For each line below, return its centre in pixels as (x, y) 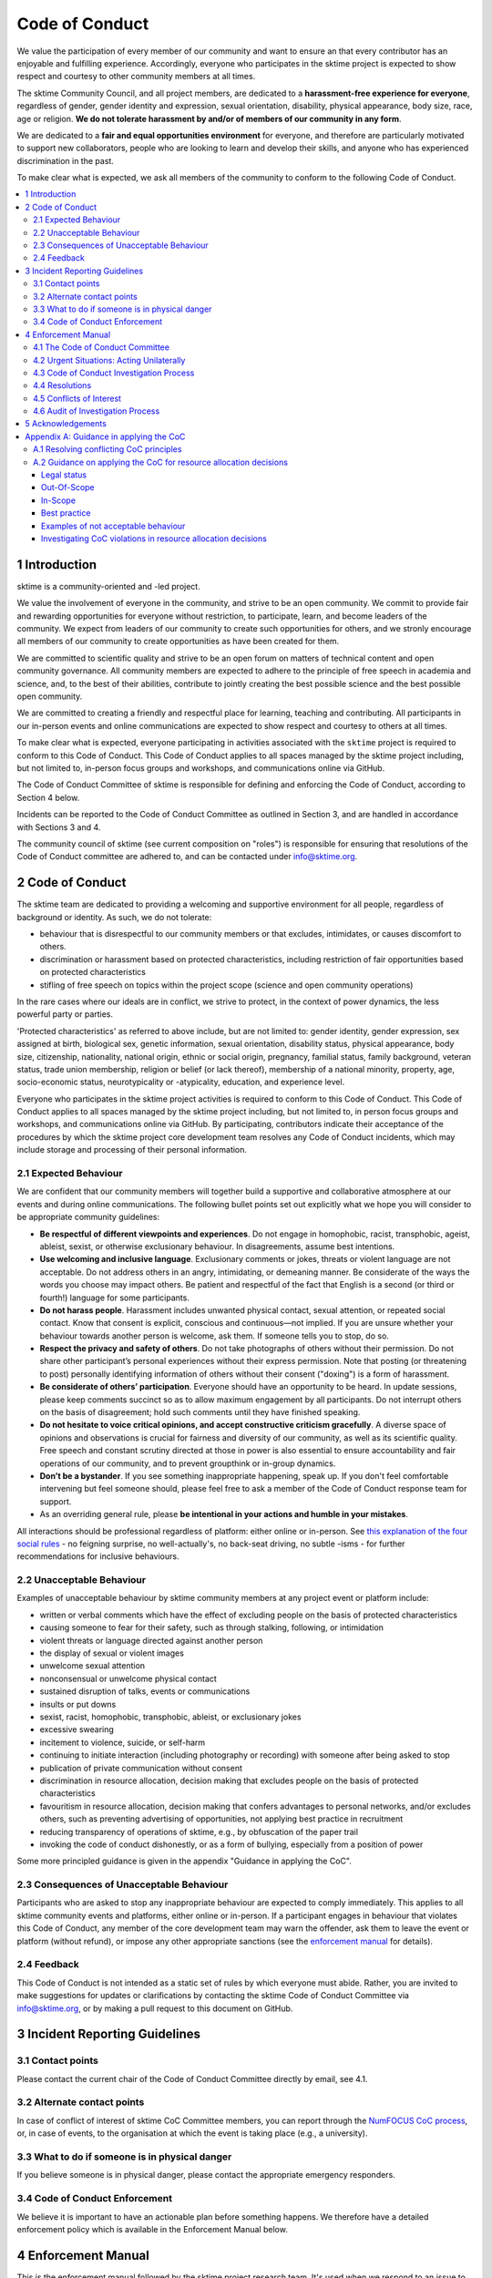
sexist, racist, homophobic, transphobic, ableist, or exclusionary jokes (170, 1717)
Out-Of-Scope (68, 487)
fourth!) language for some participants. (115, 1298)
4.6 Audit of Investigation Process (97, 411)
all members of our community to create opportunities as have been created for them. (178, 641)
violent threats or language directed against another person (151, 1640)
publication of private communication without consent (141, 1768)
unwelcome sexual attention (92, 1666)
